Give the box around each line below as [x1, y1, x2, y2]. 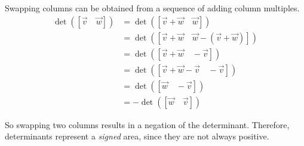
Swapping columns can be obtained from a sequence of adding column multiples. [5, 2, 300, 14]
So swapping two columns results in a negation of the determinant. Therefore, [5, 118, 290, 131]
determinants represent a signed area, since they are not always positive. [5, 130, 269, 142]
